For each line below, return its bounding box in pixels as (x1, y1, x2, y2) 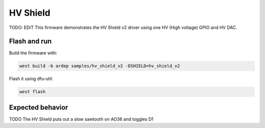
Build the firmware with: (9, 50, 57, 56)
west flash (19, 89, 46, 95)
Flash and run (9, 37, 52, 46)
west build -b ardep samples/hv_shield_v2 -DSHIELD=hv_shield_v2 (19, 63, 180, 69)
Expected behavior (9, 103, 68, 111)
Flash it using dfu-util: (9, 76, 53, 82)
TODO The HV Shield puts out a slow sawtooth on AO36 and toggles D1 (9, 116, 154, 122)
